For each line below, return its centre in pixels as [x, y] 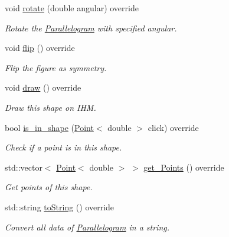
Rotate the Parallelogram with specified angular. [91, 28]
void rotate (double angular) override [72, 8]
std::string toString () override [60, 206]
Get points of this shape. [49, 187]
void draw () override [43, 87]
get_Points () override [184, 167]
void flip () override [40, 48]
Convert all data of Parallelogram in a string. [87, 227]
